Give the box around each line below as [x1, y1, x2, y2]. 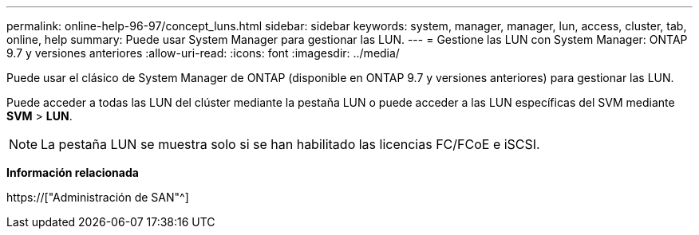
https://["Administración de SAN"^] [6, 190, 189, 204]
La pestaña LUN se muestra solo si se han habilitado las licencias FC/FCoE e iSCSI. [41, 136, 540, 152]
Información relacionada [6, 166, 139, 179]
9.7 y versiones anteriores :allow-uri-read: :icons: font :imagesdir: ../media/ [6, 46, 400, 60]
